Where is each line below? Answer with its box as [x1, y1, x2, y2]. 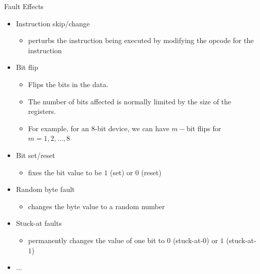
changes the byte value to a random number [28, 201, 165, 211]
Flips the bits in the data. [28, 79, 108, 89]
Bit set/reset [16, 149, 55, 160]
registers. [28, 106, 56, 116]
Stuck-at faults [16, 218, 62, 228]
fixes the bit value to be [28, 167, 102, 177]
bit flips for [186, 123, 221, 133]
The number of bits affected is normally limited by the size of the [28, 96, 232, 106]
